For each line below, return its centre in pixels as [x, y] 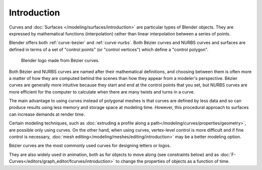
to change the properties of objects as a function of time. [173, 161]
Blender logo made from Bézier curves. [60, 61]
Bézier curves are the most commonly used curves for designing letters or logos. [90, 146]
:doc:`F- [228, 155]
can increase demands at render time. [47, 114]
